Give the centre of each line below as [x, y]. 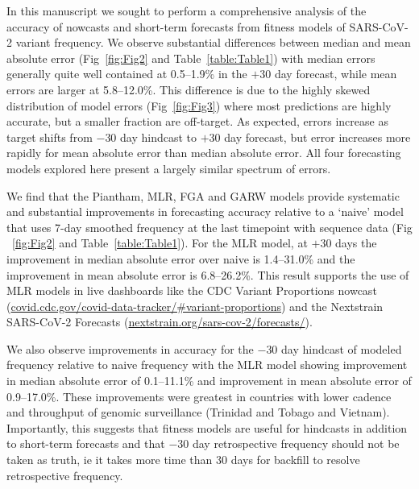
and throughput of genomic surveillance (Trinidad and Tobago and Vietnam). [198, 412]
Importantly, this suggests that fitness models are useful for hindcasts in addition [207, 427]
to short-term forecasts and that [86, 443]
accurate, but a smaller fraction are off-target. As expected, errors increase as [197, 121]
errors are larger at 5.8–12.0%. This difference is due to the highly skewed [189, 89]
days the [356, 243]
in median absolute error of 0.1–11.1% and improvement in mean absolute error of [209, 381]
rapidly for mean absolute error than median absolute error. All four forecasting [204, 153]
